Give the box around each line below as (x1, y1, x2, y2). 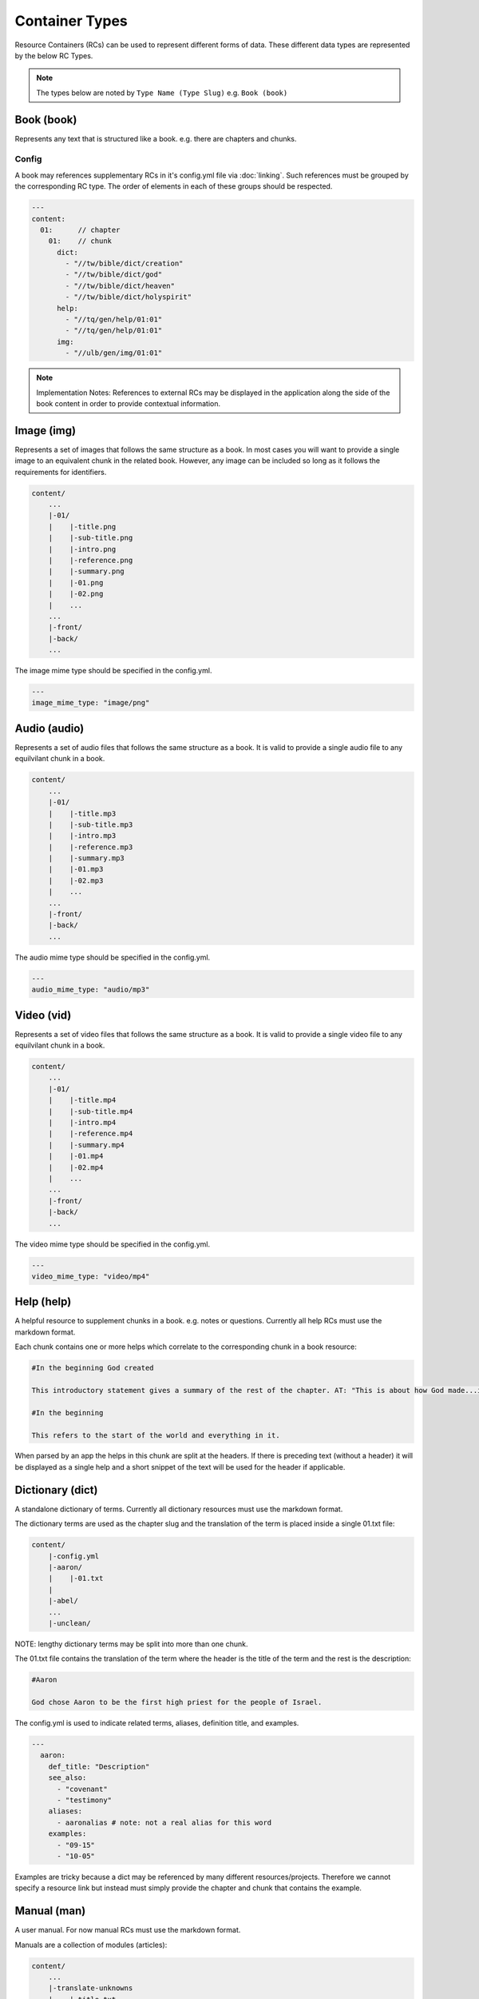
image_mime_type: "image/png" (31, 698, 150, 708)
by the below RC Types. (14, 50, 93, 60)
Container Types (14, 12, 128, 30)
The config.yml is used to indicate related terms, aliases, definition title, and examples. (14, 1718, 299, 1728)
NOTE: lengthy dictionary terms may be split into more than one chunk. (14, 1639, 248, 1649)
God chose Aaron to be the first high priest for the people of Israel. (31, 1698, 323, 1707)
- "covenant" (57, 1784, 108, 1794)
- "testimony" (57, 1795, 112, 1805)
